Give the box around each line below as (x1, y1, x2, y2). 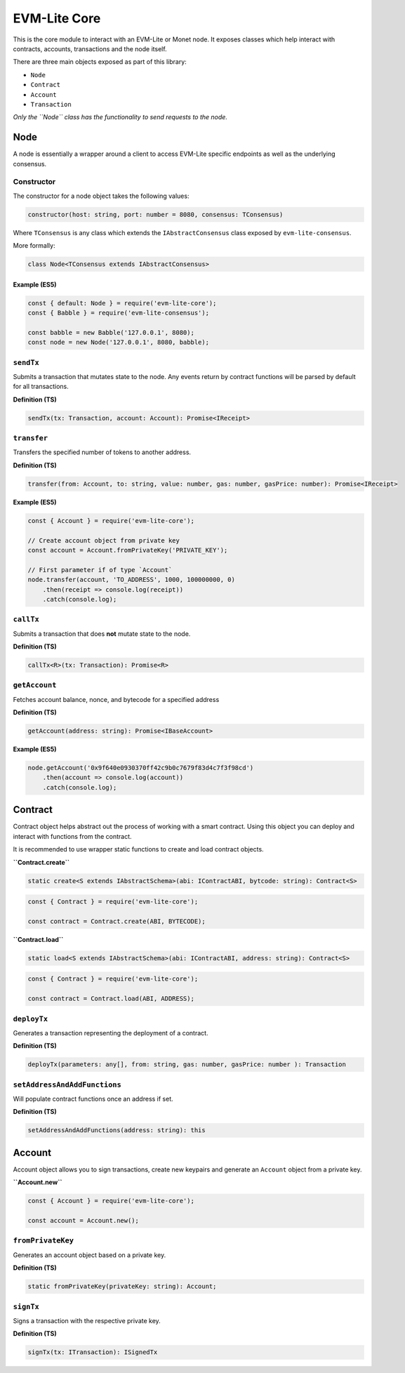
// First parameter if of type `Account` (27, 566, 173, 573)
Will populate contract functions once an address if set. (13, 1095, 173, 1103)
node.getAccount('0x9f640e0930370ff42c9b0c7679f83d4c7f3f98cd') (27, 764, 254, 772)
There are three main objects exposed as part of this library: (13, 58, 187, 66)
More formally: (13, 241, 55, 250)
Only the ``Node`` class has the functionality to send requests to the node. (13, 113, 228, 121)
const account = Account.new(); (27, 1216, 140, 1225)
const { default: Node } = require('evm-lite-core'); (27, 299, 217, 307)
